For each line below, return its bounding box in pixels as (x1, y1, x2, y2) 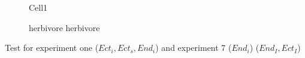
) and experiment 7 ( (155, 41, 232, 54)
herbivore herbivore (29, 21, 100, 33)
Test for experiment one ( (5, 41, 99, 54)
